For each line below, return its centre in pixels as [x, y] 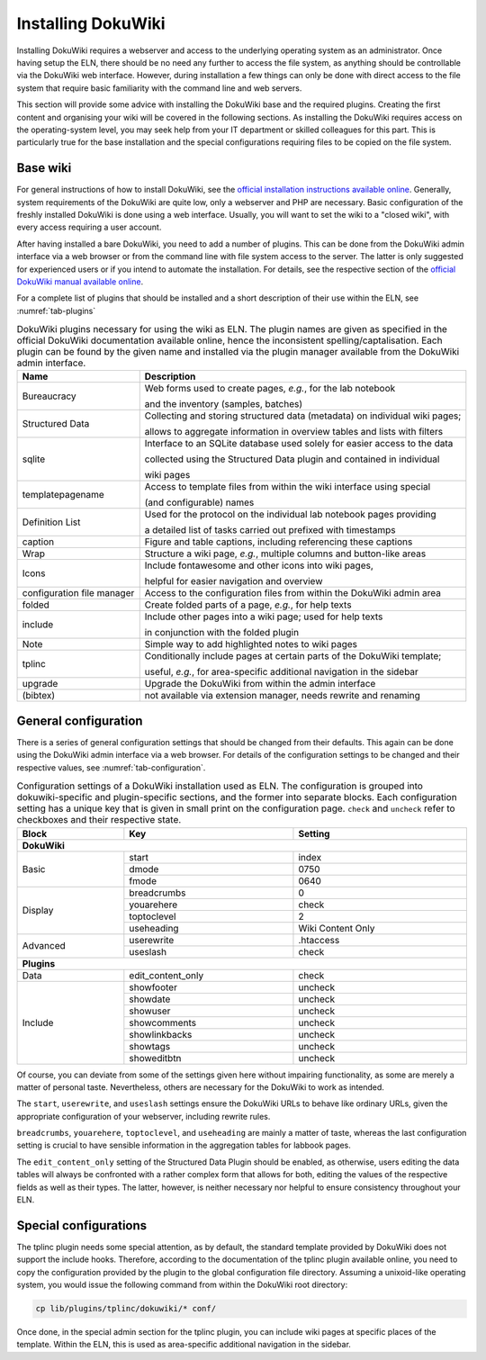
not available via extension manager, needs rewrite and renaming [282, 696]
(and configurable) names [199, 502]
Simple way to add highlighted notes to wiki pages [251, 644]
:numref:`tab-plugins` [56, 311]
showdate [150, 999]
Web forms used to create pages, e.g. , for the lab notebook [270, 389]
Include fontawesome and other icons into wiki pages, [259, 565]
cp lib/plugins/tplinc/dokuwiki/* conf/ [126, 1309]
